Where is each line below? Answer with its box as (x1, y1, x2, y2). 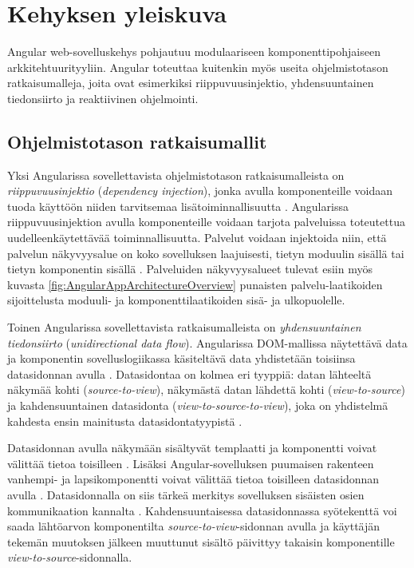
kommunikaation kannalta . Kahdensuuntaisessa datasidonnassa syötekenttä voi (7, 502, 397, 518)
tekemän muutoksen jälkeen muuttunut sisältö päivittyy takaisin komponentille (7, 533, 395, 550)
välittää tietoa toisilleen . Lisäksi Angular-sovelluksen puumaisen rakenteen (7, 455, 374, 471)
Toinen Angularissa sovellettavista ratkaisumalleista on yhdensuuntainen (7, 319, 361, 336)
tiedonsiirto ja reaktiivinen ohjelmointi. (7, 89, 199, 106)
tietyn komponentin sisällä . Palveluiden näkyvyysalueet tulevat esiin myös (7, 260, 373, 277)
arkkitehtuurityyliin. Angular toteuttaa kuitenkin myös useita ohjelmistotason (7, 58, 388, 75)
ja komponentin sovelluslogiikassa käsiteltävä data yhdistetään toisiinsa (7, 350, 356, 367)
